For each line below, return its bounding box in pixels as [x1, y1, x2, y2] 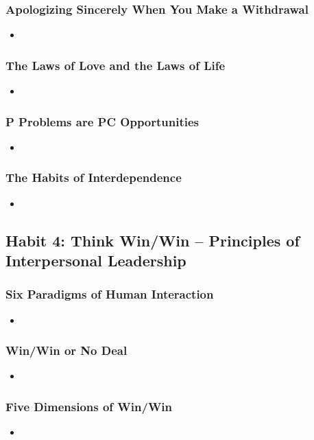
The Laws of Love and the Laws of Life [5, 56, 226, 73]
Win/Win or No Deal [5, 342, 128, 359]
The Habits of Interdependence [5, 169, 182, 186]
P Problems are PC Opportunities [5, 113, 200, 130]
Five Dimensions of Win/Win [5, 397, 173, 415]
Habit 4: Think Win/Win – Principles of [5, 229, 300, 251]
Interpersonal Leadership [5, 250, 186, 271]
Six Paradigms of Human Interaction [5, 286, 214, 303]
